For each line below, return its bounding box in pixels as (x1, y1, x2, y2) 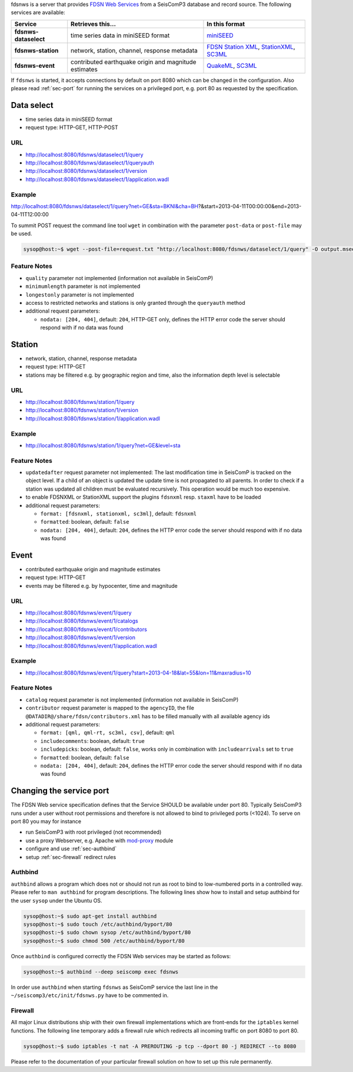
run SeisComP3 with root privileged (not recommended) (25, 828, 162, 836)
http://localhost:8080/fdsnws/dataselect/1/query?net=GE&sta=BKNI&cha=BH (11, 202, 199, 209)
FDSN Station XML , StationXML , (207, 42, 295, 51)
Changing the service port (11, 786, 109, 796)
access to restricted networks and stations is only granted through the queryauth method (25, 299, 245, 306)
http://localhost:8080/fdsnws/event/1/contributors (25, 626, 147, 633)
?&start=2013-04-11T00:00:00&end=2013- (198, 202, 302, 209)
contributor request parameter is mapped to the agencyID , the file (25, 705, 194, 712)
